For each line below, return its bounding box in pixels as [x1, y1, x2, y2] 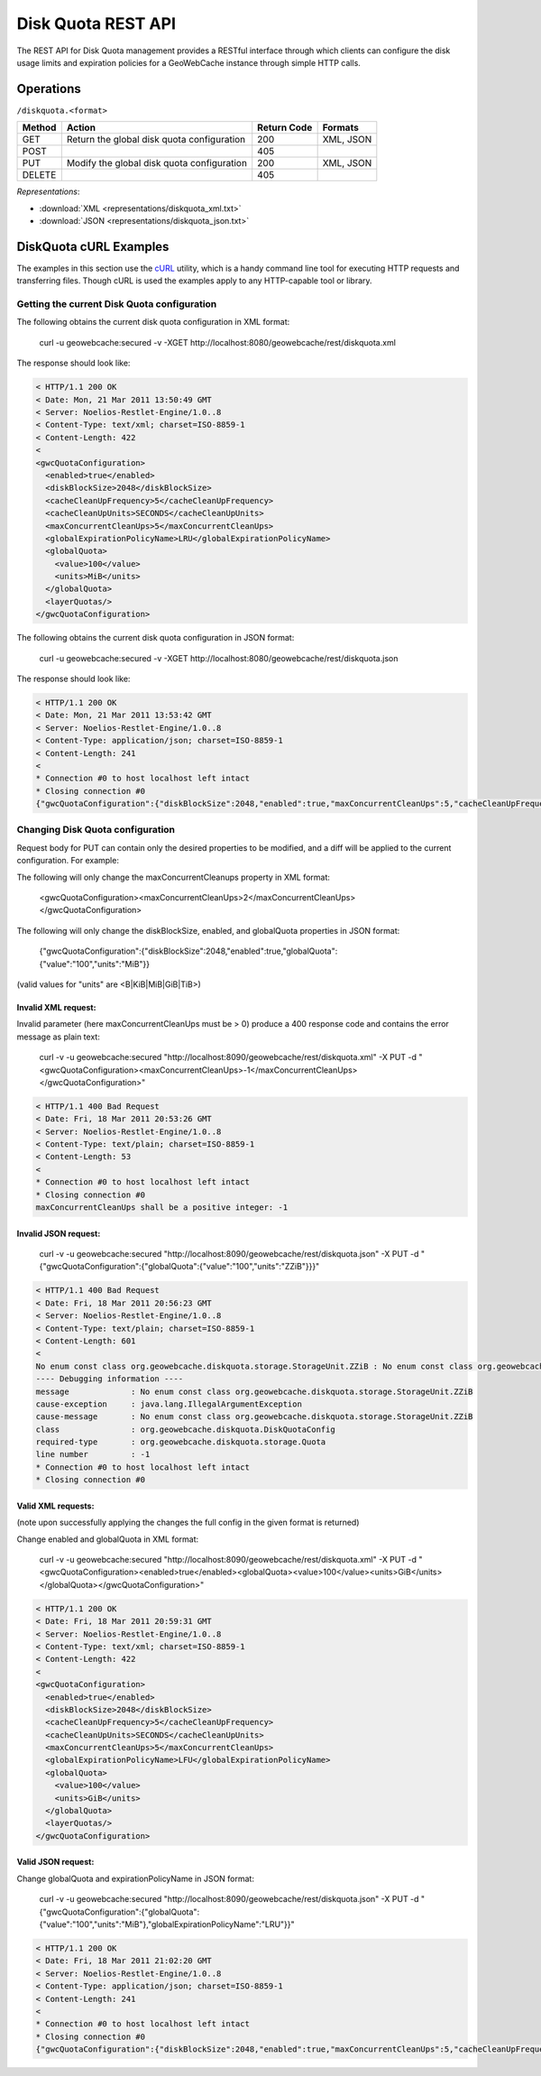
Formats [322, 122, 360, 134]
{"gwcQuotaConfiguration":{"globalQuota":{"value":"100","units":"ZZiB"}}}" [39, 1261, 320, 1272]
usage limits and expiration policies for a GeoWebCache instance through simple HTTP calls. [16, 57, 361, 68]
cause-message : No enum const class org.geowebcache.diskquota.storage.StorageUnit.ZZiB [35, 1412, 473, 1422]
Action [66, 122, 96, 134]
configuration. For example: [16, 855, 119, 866]
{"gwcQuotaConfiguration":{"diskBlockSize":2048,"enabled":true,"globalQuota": [39, 946, 338, 956]
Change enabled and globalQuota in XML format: [16, 1534, 199, 1545]
